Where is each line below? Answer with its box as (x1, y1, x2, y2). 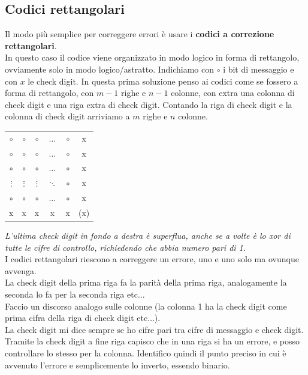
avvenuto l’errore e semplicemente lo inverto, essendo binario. (5, 358, 230, 371)
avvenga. (5, 264, 37, 277)
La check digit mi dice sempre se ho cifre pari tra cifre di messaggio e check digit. (5, 323, 304, 335)
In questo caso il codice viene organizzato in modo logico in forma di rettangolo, (5, 51, 300, 64)
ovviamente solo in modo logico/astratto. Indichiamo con (5, 62, 215, 75)
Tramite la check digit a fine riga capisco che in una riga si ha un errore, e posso (5, 335, 300, 347)
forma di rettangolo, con (5, 86, 94, 99)
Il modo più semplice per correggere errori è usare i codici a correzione (5, 28, 274, 40)
